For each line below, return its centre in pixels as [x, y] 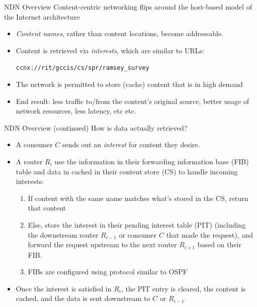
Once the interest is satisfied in [64, 288]
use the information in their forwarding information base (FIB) [152, 161]
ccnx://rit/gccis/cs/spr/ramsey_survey [82, 68]
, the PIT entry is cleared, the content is [184, 288]
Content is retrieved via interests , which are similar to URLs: [110, 50]
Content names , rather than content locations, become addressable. [120, 33]
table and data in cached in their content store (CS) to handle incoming [127, 171]
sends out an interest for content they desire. [131, 144]
